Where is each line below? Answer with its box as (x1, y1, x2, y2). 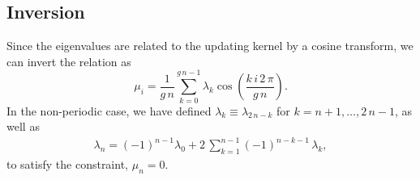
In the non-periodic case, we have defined (6, 102, 212, 119)
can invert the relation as (6, 52, 131, 69)
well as (6, 118, 40, 135)
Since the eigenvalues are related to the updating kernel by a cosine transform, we (6, 37, 414, 54)
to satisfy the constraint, (6, 156, 128, 173)
